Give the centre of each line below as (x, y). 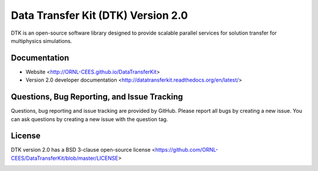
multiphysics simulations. (42, 41)
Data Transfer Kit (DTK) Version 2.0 (100, 15)
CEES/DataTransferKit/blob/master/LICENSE (64, 158)
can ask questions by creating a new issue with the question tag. (90, 119)
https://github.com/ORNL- (187, 150)
